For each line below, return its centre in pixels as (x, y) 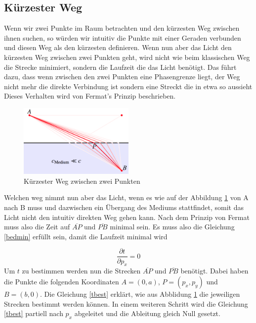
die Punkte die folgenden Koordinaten (62, 281)
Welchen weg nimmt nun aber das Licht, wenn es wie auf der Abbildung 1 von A (126, 197)
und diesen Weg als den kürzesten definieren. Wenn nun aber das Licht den (118, 47)
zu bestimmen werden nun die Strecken (81, 271)
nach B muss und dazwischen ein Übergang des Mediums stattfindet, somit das (124, 207)
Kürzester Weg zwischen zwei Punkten (82, 181)
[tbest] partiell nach (34, 313)
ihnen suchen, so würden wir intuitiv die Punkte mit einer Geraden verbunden (123, 37)
